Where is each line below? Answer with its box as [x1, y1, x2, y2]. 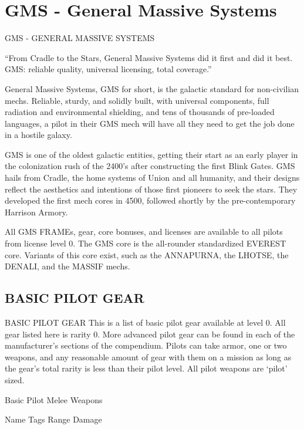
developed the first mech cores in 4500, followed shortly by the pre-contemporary [5, 194, 296, 207]
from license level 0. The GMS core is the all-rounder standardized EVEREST [5, 237, 286, 249]
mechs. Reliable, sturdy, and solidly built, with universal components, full [5, 94, 269, 106]
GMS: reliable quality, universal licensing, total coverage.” [5, 63, 212, 75]
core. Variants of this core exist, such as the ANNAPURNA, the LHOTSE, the [5, 248, 289, 261]
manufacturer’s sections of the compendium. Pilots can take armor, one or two [5, 339, 287, 352]
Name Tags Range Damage [5, 413, 102, 425]
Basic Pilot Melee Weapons [5, 393, 103, 406]
